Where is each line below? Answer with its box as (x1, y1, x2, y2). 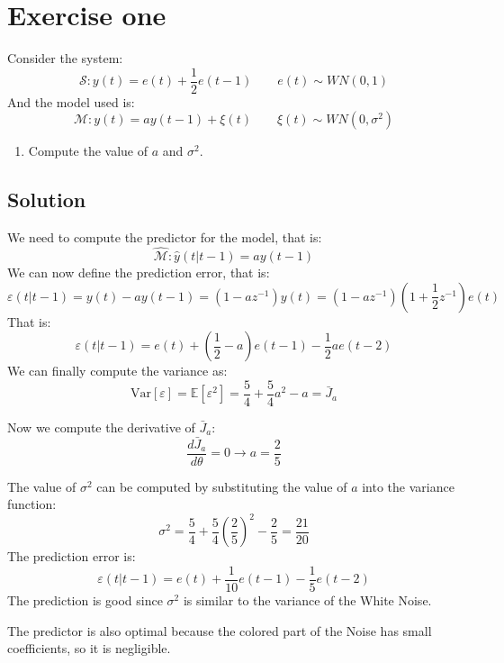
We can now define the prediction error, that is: (7, 262, 270, 281)
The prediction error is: (7, 547, 136, 566)
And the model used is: (7, 92, 135, 111)
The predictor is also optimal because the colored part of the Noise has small (7, 621, 432, 640)
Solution (7, 186, 86, 213)
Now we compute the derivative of (7, 417, 195, 436)
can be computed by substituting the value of (96, 477, 347, 495)
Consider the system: (7, 49, 123, 68)
